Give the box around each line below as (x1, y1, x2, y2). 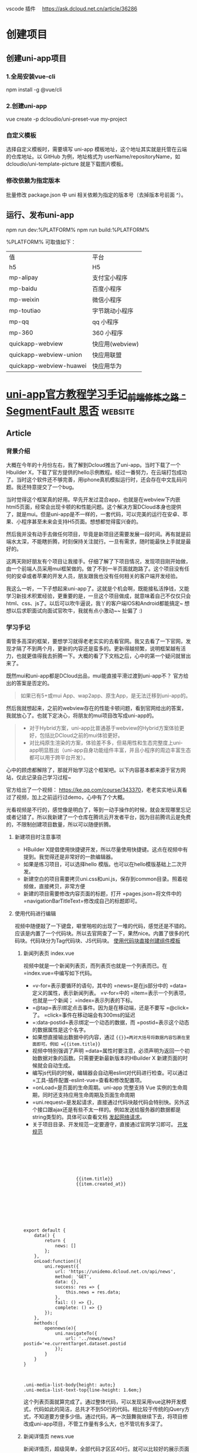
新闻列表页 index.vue (23, 950, 74, 957)
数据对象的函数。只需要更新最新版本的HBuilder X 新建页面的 (37, 1054, 183, 1061)
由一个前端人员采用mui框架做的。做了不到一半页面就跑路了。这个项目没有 (6, 565, 185, 572)
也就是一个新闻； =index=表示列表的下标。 (32, 997, 136, 1004)
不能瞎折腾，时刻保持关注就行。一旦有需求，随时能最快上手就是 (31, 538, 186, 545)
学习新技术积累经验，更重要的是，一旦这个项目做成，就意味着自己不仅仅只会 (6, 592, 191, 599)
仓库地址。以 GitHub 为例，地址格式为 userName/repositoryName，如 (11, 153, 181, 160)
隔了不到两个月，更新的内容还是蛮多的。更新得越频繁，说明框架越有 (16, 645, 181, 652)
